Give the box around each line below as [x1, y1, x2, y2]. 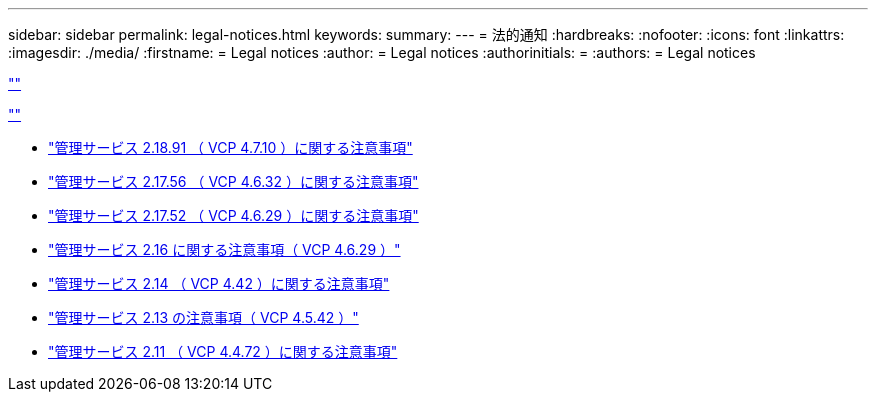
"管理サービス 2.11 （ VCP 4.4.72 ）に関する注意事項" [48, 343, 398, 360]
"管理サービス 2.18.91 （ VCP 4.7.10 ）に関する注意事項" [48, 139, 413, 156]
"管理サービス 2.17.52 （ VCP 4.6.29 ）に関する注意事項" [48, 207, 419, 224]
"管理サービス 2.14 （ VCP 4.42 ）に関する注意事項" [48, 275, 390, 292]
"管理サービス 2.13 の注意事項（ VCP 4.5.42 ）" [48, 309, 359, 326]
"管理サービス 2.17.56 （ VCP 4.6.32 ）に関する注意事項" [48, 173, 419, 190]
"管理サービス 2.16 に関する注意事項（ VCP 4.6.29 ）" [48, 241, 401, 258]
